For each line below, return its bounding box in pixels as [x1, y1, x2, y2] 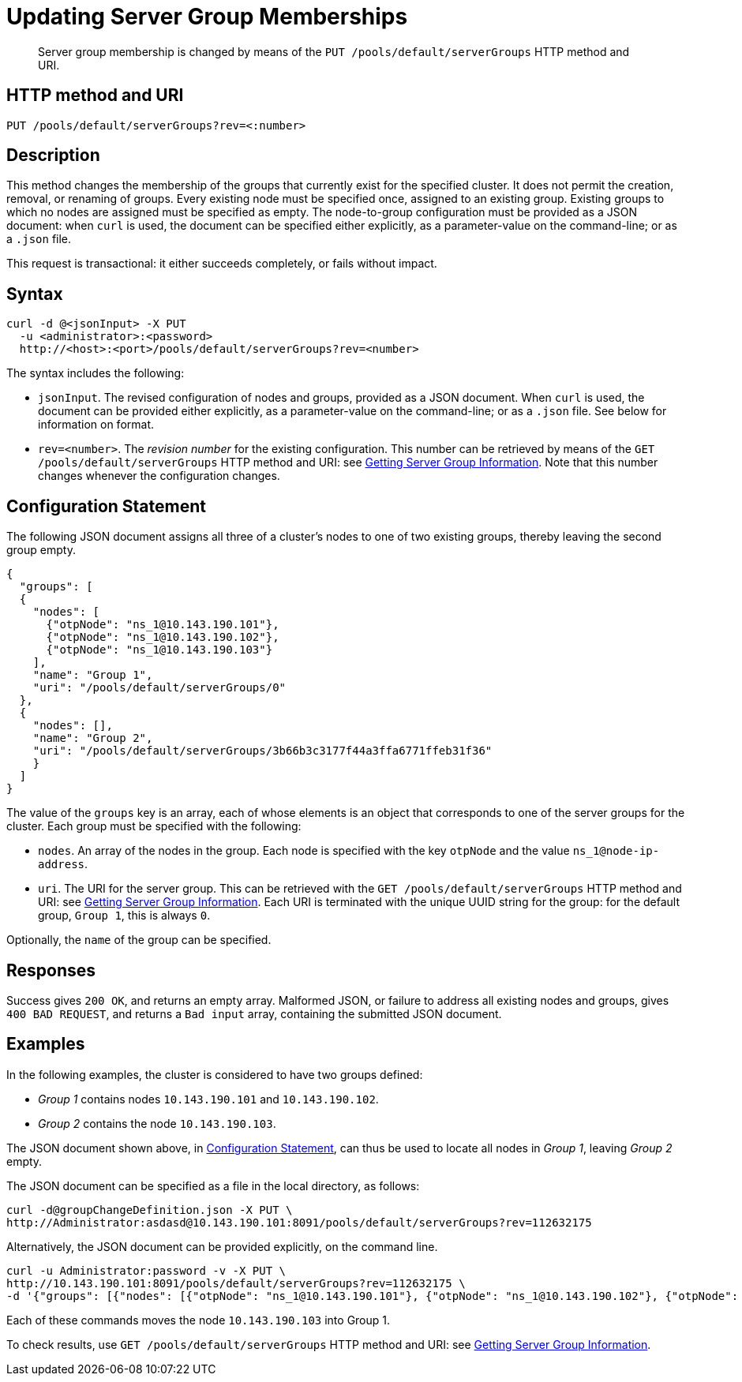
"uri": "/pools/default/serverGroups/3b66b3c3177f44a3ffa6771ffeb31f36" [32, 744, 493, 758]
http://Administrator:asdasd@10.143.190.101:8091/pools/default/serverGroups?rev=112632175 [6, 1215, 592, 1229]
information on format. [38, 418, 155, 432]
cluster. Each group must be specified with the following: [6, 819, 302, 833]
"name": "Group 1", [32, 669, 153, 682]
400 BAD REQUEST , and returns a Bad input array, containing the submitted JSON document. [6, 1006, 502, 1021]
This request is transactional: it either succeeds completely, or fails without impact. [6, 257, 437, 271]
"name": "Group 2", [32, 732, 153, 745]
